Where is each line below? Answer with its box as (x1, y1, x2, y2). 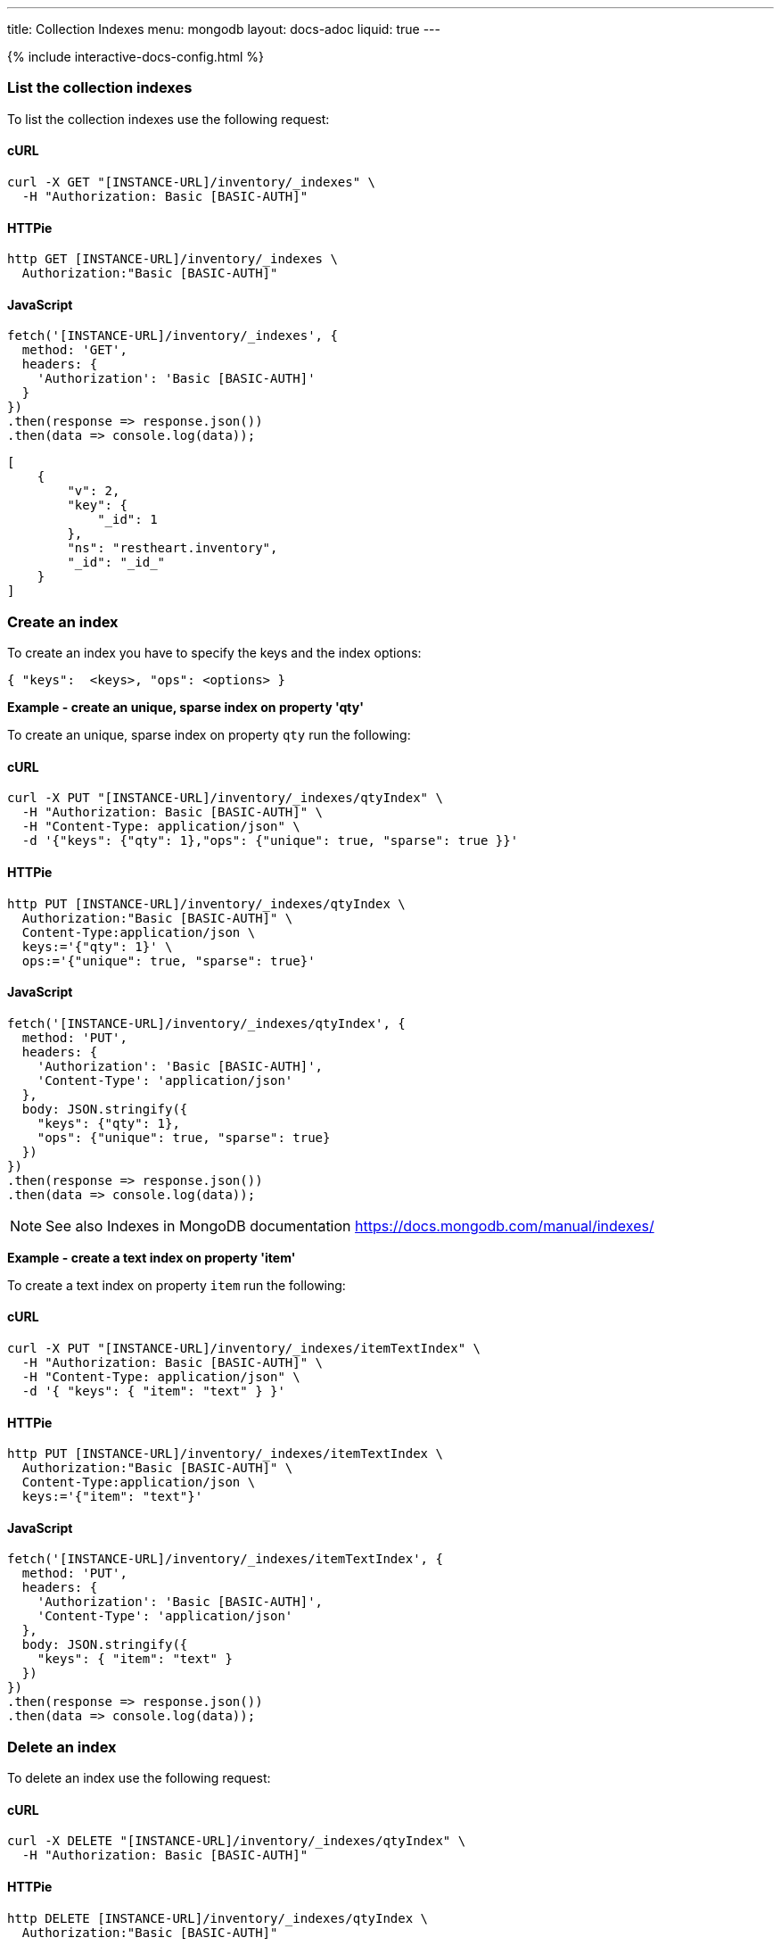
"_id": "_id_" (67, 555, 166, 570)
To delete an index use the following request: (7, 1770, 271, 1786)
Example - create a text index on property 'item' (7, 1249, 296, 1265)
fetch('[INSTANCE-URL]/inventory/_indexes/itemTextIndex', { (7, 1552, 443, 1567)
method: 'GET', (21, 343, 127, 358)
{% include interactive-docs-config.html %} (7, 49, 265, 64)
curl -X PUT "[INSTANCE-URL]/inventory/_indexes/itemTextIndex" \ (7, 1341, 481, 1356)
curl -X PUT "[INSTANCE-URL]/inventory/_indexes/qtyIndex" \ (7, 791, 443, 806)
